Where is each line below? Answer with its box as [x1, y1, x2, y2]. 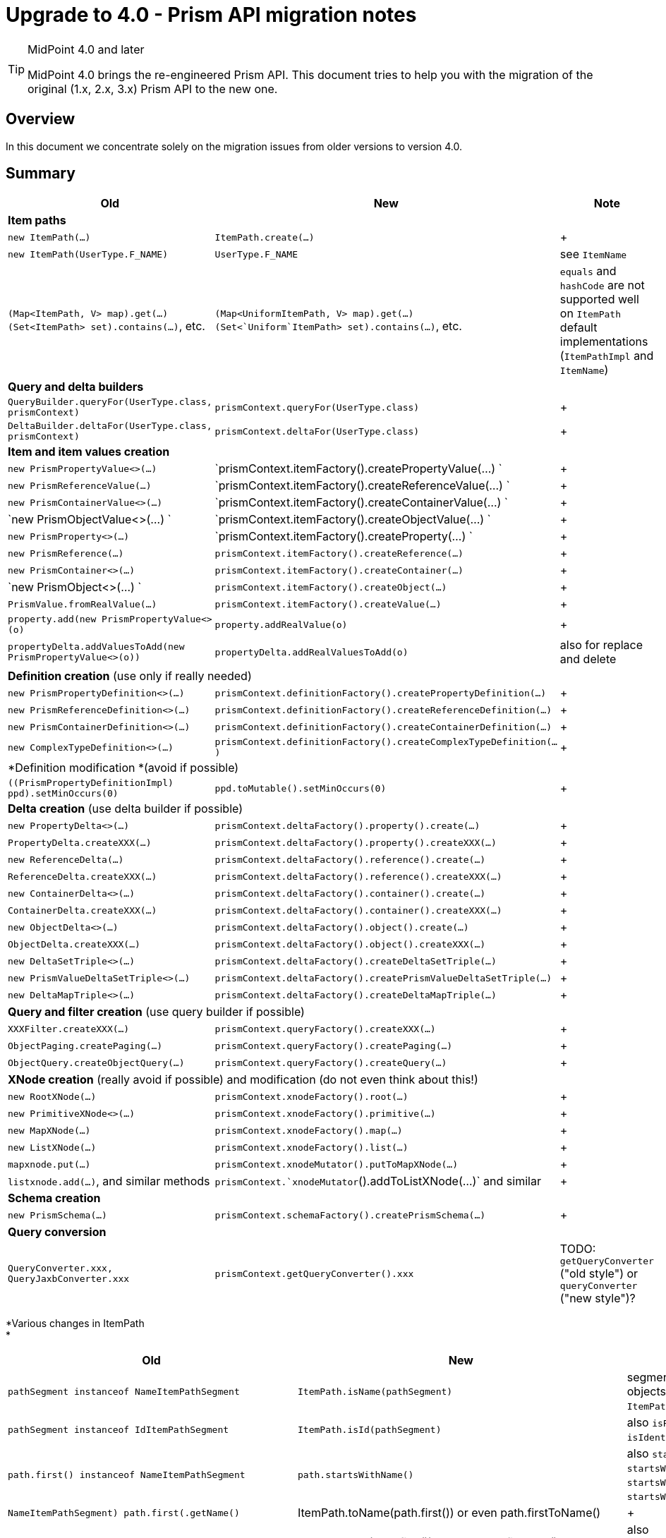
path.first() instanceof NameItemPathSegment [8, 1469, 246, 1480]
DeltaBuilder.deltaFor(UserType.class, [8, 420, 212, 432]
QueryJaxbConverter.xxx [8, 1273, 130, 1285]
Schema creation [8, 1191, 101, 1206]
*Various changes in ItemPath [6, 1317, 145, 1330]
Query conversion [8, 1225, 107, 1240]
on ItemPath [559, 306, 622, 321]
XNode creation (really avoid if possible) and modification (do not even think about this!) [8, 1072, 478, 1087]
